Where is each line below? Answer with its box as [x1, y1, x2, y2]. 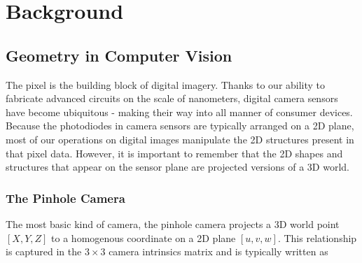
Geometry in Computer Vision [6, 44, 232, 66]
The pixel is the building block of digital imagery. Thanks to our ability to [6, 77, 326, 92]
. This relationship [277, 230, 357, 245]
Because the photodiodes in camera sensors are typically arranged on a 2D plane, [6, 118, 354, 133]
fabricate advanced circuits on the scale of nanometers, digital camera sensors [6, 91, 338, 106]
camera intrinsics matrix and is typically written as [109, 244, 328, 259]
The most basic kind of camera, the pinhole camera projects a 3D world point [6, 216, 340, 231]
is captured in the [6, 244, 82, 259]
